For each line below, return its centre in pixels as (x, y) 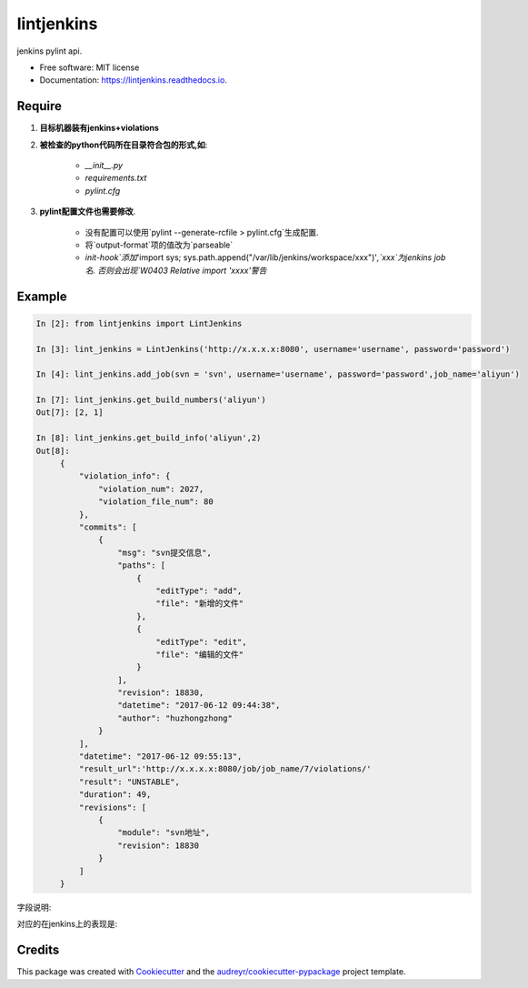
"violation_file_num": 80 (156, 502)
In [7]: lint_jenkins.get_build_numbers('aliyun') (151, 400)
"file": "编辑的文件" (200, 654)
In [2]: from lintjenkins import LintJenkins (139, 323)
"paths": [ (141, 565)
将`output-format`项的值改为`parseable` (159, 245)
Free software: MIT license (90, 67)
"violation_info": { (125, 476)
